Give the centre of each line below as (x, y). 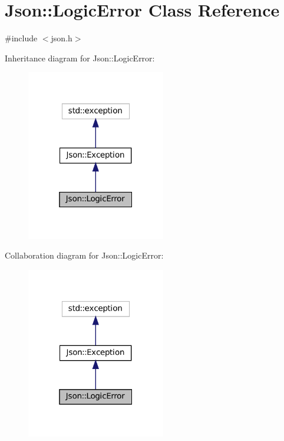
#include (21, 38)
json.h (62, 38)
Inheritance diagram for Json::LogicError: (80, 58)
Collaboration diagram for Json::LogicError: (84, 255)
